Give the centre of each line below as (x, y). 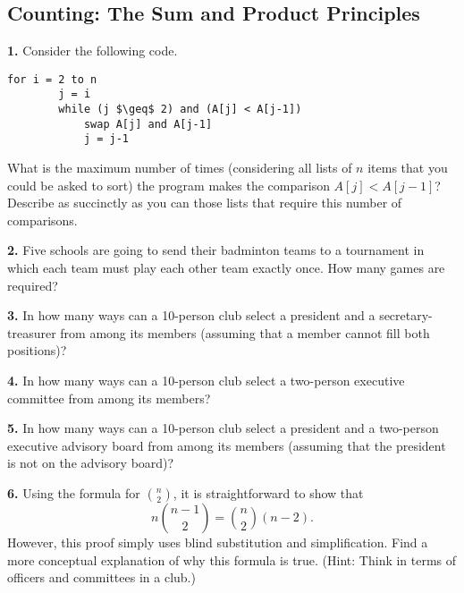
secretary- (406, 315)
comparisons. (42, 220)
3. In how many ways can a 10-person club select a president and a (191, 315)
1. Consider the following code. (93, 51)
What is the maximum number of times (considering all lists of (180, 168)
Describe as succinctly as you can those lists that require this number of (205, 203)
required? (33, 285)
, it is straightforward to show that (268, 492)
